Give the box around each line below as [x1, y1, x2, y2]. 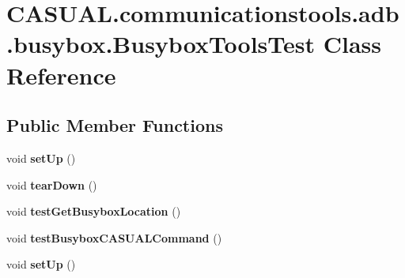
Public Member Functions [6, 113, 223, 137]
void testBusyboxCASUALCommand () [6, 229, 222, 246]
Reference [6, 58, 116, 91]
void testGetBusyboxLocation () [6, 203, 181, 220]
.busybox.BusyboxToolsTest [6, 28, 315, 60]
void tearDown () [6, 176, 97, 193]
